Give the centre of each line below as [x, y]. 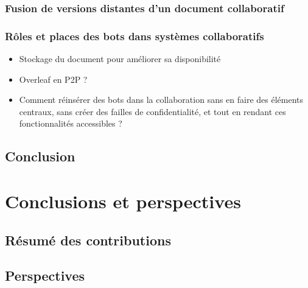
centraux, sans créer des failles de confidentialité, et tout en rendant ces [152, 111]
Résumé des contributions [88, 240]
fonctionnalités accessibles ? [71, 123]
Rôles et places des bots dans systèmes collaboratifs [135, 36]
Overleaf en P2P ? [53, 79]
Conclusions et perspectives [123, 201]
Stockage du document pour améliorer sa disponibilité [120, 59]
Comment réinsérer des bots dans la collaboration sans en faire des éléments [161, 100]
